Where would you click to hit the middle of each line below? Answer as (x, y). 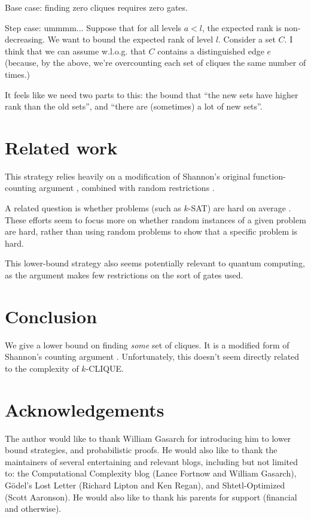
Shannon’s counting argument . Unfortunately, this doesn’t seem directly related (152, 356)
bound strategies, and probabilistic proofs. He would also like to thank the (141, 450)
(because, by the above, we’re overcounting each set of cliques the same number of (155, 63)
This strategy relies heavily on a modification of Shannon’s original (128, 176)
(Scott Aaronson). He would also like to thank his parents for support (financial (151, 497)
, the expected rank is (242, 27)
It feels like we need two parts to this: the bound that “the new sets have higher (152, 94)
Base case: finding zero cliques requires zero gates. (96, 7)
